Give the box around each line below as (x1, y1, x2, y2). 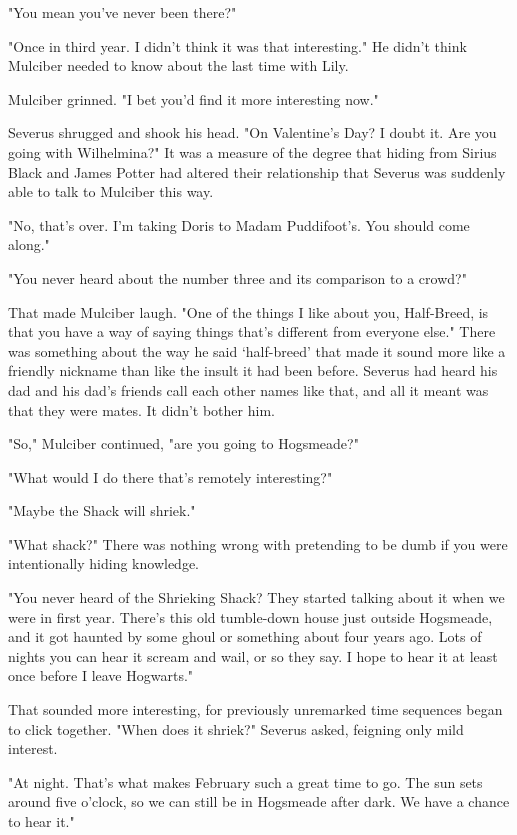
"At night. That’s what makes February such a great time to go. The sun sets (8, 771, 483, 792)
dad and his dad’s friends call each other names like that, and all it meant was (8, 379, 489, 400)
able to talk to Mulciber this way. (8, 181, 214, 202)
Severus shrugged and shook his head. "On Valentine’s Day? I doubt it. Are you (8, 122, 497, 143)
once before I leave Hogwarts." (8, 665, 194, 686)
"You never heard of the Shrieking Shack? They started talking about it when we (8, 587, 505, 608)
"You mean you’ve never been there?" (8, 2, 237, 22)
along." (8, 234, 50, 255)
